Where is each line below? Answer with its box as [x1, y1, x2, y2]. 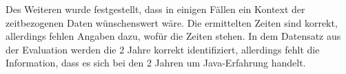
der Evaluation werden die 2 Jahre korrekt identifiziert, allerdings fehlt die [6, 42, 320, 56]
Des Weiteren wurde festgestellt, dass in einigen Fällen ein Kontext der [6, 2, 305, 16]
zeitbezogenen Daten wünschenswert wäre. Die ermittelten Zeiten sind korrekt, [6, 15, 338, 29]
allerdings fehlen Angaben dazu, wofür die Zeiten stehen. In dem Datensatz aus [6, 29, 341, 43]
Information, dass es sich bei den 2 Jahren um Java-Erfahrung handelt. [6, 56, 306, 70]
